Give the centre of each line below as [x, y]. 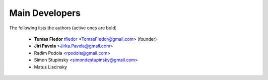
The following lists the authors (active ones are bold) [63, 28]
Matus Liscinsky [50, 67]
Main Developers [45, 13]
